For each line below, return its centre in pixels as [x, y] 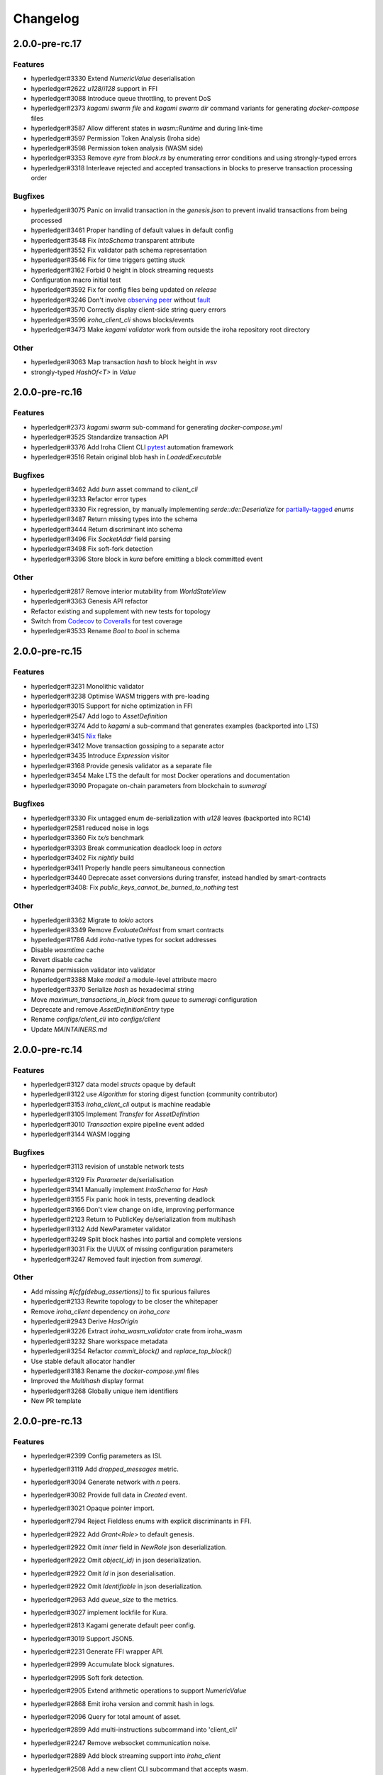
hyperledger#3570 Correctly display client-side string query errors [128, 310]
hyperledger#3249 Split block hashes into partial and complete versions [137, 1239]
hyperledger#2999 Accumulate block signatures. [102, 1664]
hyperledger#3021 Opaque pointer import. [93, 1508]
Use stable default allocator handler [83, 1361]
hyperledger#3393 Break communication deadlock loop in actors [127, 848]
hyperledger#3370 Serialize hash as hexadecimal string [112, 990]
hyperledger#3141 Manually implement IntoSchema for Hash [120, 1189]
